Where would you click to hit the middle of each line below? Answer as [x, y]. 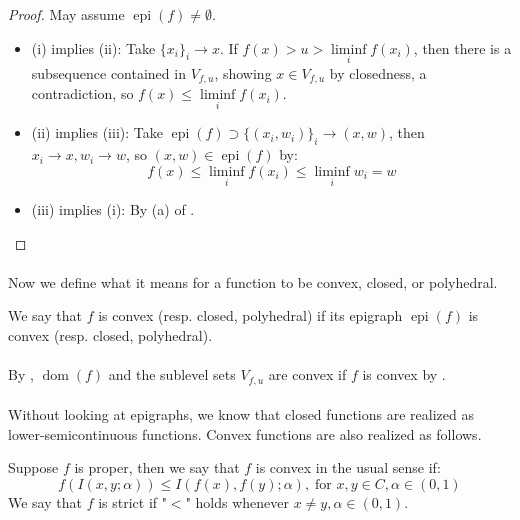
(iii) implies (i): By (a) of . [113, 209]
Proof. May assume [66, 14]
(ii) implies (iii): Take [97, 132]
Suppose [33, 467]
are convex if [307, 374]
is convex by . [404, 374]
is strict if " [132, 502]
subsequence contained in [108, 72]
